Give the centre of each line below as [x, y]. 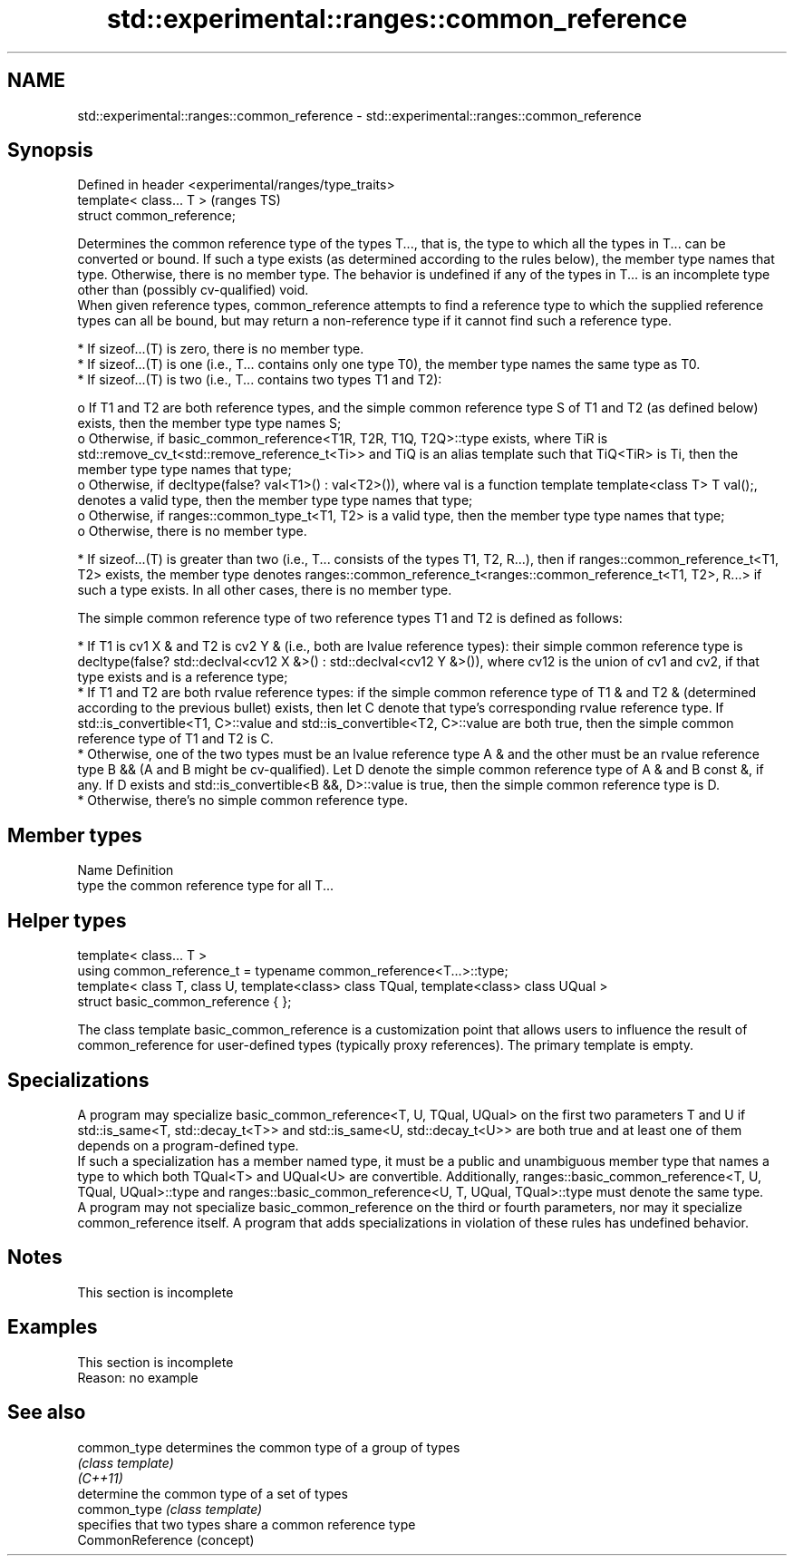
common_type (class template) [170, 1509]
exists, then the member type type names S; [209, 423]
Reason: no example [138, 1377]
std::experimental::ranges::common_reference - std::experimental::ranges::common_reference [359, 115]
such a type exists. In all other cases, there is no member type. [265, 590]
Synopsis [50, 150]
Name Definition [126, 870]
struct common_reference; [156, 216]
